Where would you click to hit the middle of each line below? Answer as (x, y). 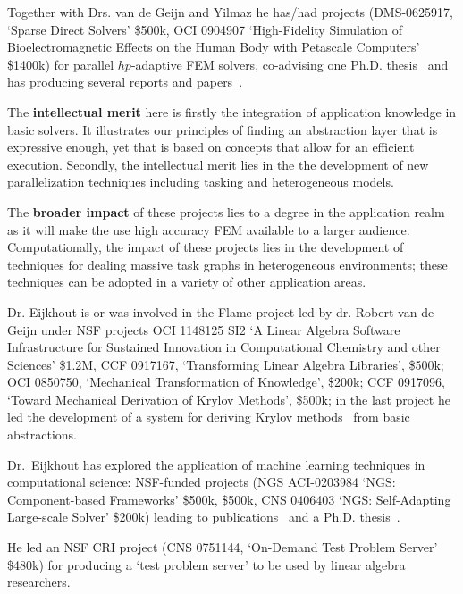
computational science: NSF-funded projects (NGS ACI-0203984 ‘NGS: (202, 482)
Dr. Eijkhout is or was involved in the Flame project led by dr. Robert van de (221, 311)
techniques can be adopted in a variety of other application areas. (187, 282)
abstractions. (42, 435)
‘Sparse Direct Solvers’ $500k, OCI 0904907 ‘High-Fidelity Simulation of (205, 29)
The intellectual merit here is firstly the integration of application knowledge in (232, 111)
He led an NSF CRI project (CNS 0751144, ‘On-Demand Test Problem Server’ (223, 547)
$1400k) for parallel (61, 64)
